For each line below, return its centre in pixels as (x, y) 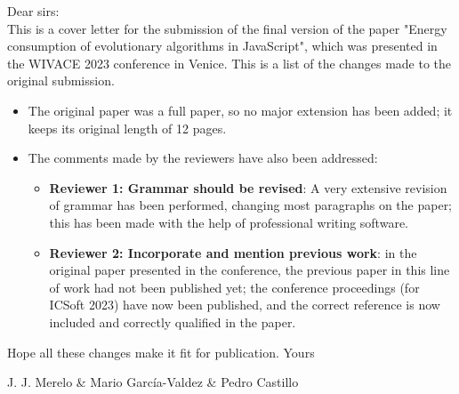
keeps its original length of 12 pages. (127, 128)
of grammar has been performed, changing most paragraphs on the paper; (251, 205)
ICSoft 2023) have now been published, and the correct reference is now (245, 305)
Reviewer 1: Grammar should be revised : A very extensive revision (248, 187)
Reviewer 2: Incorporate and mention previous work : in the (233, 252)
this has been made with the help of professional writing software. (229, 222)
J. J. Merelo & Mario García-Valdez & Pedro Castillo (153, 382)
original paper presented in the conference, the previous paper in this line (250, 270)
